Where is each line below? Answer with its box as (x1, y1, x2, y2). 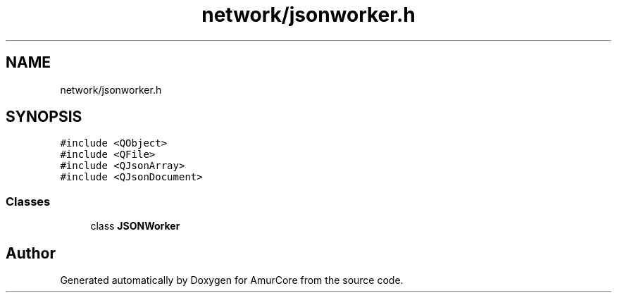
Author (6, 244, 56, 262)
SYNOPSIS (6, 108, 82, 126)
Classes (6, 194, 51, 209)
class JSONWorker (90, 220, 180, 232)
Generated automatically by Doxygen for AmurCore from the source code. (60, 274, 404, 287)
